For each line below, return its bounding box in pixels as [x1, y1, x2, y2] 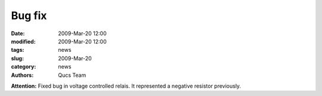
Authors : [11, 72, 34, 79]
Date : [11, 30, 25, 37]
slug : [11, 54, 24, 62]
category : [11, 63, 36, 70]
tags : [11, 47, 24, 54]
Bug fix [11, 9, 47, 22]
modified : [11, 38, 36, 45]
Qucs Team [58, 72, 86, 79]
